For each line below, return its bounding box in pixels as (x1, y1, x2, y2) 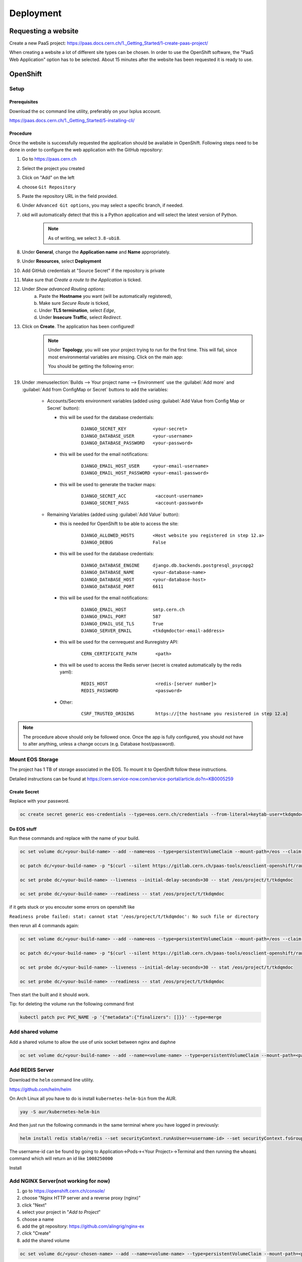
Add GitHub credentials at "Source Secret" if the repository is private (22, 268, 165, 274)
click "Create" (22, 1230, 51, 1236)
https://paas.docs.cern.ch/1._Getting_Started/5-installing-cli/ (9, 118, 135, 124)
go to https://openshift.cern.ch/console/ (22, 1188, 105, 1194)
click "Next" (22, 1202, 47, 1208)
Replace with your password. (9, 798, 70, 804)
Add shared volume (9, 1028, 58, 1035)
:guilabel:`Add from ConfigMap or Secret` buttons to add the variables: (22, 386, 169, 392)
